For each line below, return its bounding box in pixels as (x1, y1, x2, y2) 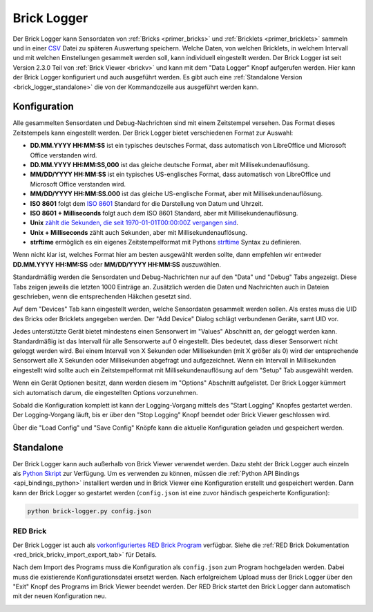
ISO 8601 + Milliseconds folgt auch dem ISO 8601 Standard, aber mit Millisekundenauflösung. (30, 209, 298, 217)
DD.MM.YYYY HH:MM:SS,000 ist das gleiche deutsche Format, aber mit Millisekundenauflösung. (30, 160, 310, 169)
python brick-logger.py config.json (27, 507, 152, 515)
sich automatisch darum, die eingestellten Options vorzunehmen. (12, 388, 198, 396)
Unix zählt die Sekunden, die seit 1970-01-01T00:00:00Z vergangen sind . (30, 218, 238, 227)
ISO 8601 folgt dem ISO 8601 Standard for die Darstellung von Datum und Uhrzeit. (30, 199, 264, 207)
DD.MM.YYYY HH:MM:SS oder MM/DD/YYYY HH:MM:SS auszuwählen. (12, 260, 221, 269)
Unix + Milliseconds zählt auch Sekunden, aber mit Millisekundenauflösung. (30, 228, 248, 236)
